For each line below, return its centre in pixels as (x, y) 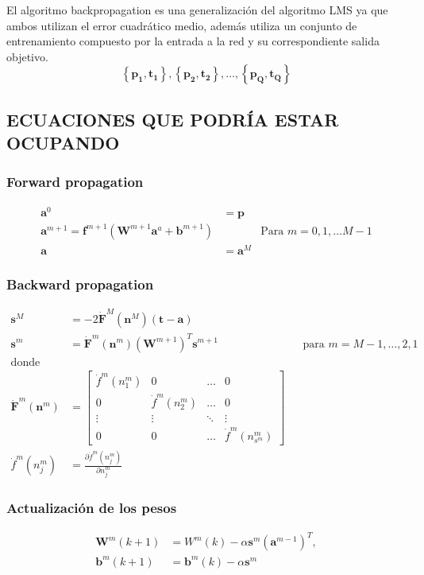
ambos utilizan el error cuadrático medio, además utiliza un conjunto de (182, 25)
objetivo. (27, 56)
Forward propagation (75, 182)
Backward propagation (80, 284)
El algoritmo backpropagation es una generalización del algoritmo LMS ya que (197, 10)
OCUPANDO (63, 143)
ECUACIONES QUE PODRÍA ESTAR (173, 119)
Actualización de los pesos (92, 507)
